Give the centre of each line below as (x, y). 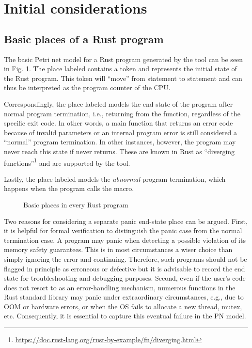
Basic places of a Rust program (84, 39)
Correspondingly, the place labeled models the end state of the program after (118, 103)
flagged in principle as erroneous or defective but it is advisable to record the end (125, 268)
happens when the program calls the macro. (69, 188)
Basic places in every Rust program (76, 204)
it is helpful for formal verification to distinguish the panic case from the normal (123, 230)
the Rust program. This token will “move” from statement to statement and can (123, 78)
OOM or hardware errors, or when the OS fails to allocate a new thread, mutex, (123, 306)
